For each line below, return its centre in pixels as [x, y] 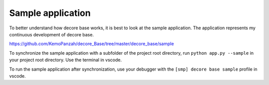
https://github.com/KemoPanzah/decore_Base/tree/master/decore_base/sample [92, 44]
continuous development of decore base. [52, 34]
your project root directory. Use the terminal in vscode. [66, 60]
